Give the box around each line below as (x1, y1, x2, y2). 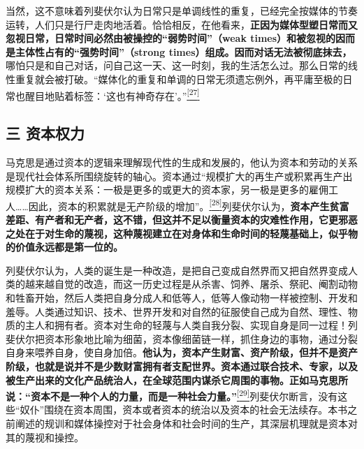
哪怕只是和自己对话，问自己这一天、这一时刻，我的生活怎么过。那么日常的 (6, 58, 348, 73)
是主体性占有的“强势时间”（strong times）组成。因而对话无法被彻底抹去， (6, 44, 352, 59)
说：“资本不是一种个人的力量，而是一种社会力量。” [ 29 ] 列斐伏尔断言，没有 (6, 387, 338, 403)
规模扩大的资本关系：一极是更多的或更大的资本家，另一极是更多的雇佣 (6, 182, 328, 197)
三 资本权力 (6, 122, 85, 144)
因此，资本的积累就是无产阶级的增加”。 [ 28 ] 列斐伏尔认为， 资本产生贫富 (28, 196, 349, 213)
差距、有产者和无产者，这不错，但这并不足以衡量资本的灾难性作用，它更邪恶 (6, 212, 358, 227)
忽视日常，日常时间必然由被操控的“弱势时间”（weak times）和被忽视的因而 (6, 31, 356, 45)
